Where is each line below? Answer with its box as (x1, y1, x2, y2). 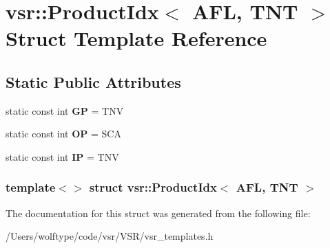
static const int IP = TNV (6, 149, 119, 164)
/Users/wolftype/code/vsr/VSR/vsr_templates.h (6, 229, 214, 243)
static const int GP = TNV (6, 103, 124, 117)
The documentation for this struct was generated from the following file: (6, 205, 311, 220)
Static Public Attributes (6, 71, 181, 92)
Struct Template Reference (6, 24, 267, 52)
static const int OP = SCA (6, 126, 121, 141)
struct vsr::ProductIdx (89, 179, 217, 196)
